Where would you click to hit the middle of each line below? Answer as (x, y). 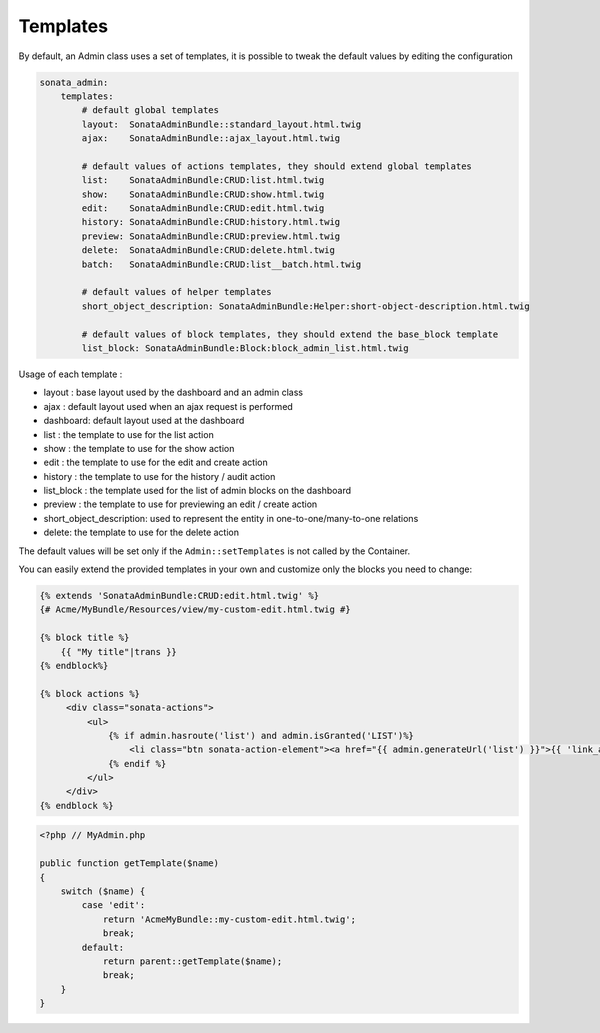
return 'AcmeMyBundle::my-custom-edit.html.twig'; (229, 919)
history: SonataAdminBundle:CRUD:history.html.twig (211, 222)
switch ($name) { (103, 891)
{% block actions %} (89, 693)
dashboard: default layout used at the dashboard (144, 421)
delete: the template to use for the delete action (141, 532)
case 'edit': (113, 905)
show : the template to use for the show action (139, 448)
